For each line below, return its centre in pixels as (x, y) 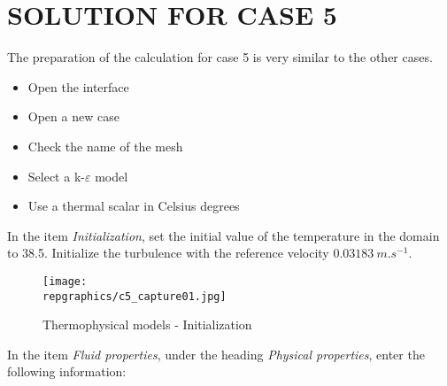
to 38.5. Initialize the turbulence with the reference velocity (168, 253)
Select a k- (56, 176)
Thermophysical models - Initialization (147, 324)
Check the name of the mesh (105, 146)
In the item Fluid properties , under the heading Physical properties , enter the (216, 354)
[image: (65, 281)
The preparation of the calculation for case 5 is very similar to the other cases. (220, 57)
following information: (67, 371)
